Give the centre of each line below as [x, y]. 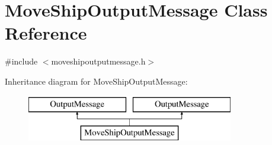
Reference [46, 33]
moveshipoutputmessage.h [98, 61]
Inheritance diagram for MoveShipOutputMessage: [96, 81]
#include [21, 61]
